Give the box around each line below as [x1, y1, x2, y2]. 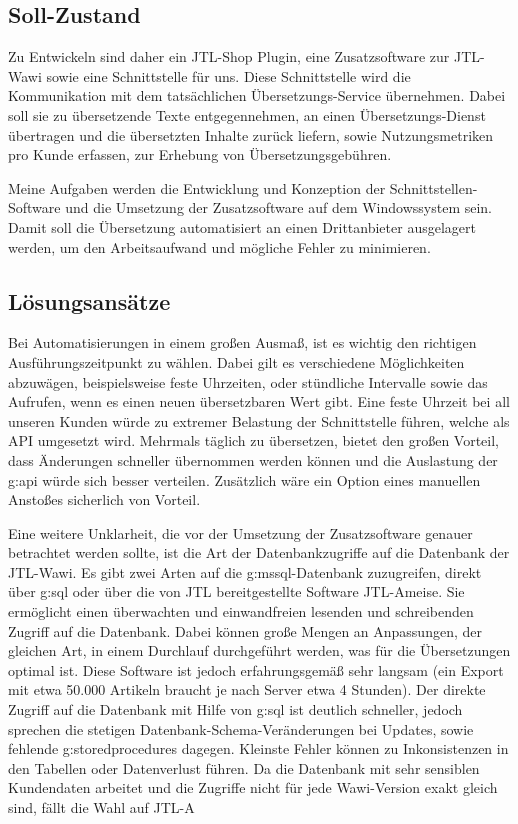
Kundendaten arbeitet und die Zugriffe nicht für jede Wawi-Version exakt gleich [8, 777, 498, 798]
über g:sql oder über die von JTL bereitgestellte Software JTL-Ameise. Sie [8, 581, 465, 602]
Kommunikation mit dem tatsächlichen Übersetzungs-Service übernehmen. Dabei [8, 85, 506, 106]
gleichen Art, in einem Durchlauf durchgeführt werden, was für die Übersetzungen [8, 640, 511, 661]
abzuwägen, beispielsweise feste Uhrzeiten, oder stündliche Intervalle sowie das [8, 371, 488, 392]
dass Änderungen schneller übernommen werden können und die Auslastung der [8, 449, 498, 470]
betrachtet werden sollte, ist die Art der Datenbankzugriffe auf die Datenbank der [8, 542, 510, 563]
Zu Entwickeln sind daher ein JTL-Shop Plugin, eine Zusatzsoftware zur [8, 46, 450, 67]
